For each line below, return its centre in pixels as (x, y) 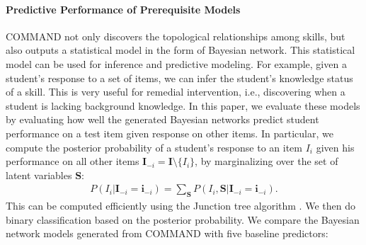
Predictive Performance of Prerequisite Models (123, 9)
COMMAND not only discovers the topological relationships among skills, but (176, 36)
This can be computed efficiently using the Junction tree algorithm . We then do (181, 206)
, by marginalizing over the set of (267, 161)
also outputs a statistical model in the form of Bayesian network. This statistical (181, 50)
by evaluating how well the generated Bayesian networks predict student (162, 119)
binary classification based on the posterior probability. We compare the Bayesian (183, 219)
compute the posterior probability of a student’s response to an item (154, 147)
